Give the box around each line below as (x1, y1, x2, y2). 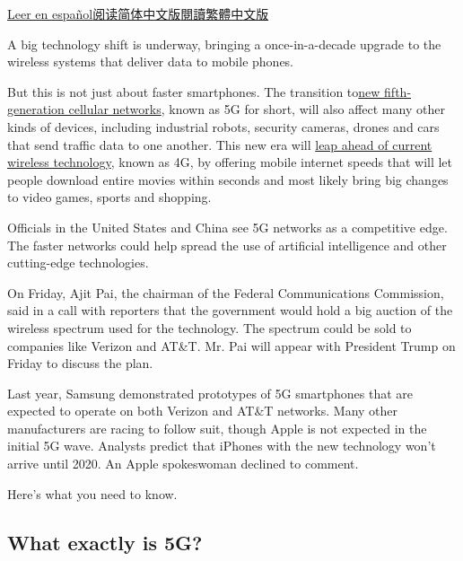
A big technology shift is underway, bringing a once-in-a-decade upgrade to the (7, 34, 441, 53)
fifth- (384, 82, 412, 101)
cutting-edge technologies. (7, 253, 149, 272)
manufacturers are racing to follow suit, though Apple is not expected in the (7, 418, 427, 437)
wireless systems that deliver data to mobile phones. (7, 52, 294, 71)
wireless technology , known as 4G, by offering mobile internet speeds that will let (7, 153, 453, 171)
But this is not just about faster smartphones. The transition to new (7, 82, 380, 101)
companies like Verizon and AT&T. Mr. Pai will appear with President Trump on (7, 336, 456, 355)
